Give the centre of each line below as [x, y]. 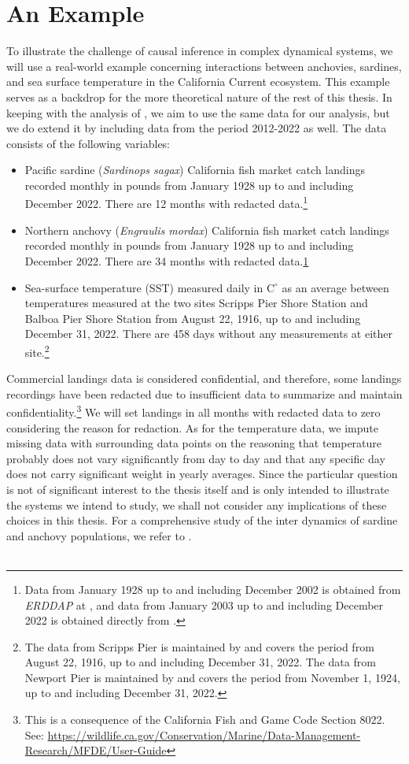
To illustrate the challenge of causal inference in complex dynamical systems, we [200, 51]
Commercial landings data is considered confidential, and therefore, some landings [204, 378]
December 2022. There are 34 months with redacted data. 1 [167, 260]
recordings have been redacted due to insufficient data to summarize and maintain [204, 393]
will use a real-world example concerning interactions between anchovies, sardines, [204, 66]
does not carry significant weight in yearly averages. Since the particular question [202, 474]
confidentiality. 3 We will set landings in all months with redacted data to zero [193, 411]
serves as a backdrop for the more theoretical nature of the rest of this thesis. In [199, 96]
